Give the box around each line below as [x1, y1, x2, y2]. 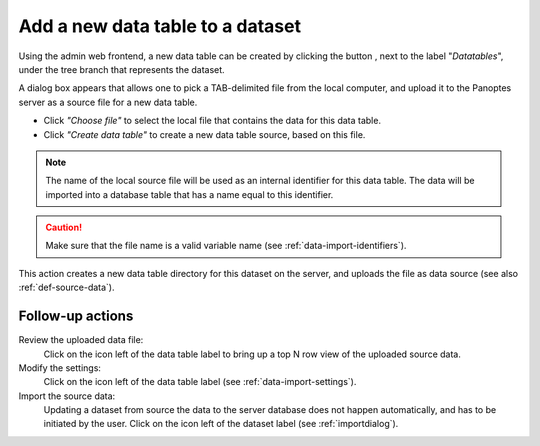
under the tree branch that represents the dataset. [18, 63, 225, 75]
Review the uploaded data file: [18, 334, 144, 346]
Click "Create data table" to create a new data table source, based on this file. [43, 128, 366, 140]
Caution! [45, 221, 83, 234]
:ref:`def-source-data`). [18, 281, 115, 294]
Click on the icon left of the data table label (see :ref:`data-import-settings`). [43, 376, 357, 388]
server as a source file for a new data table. [18, 96, 198, 108]
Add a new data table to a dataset [18, 15, 302, 37]
